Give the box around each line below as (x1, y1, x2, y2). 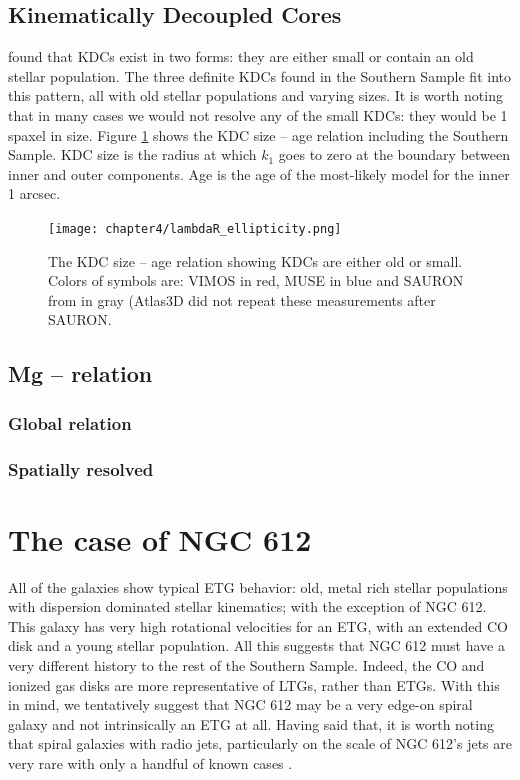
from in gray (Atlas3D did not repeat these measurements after (48, 289, 436, 310)
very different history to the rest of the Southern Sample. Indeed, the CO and (8, 654, 485, 675)
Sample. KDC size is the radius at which (8, 144, 257, 165)
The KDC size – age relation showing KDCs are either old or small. (48, 250, 463, 271)
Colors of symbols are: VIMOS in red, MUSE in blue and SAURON (48, 270, 464, 291)
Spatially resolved (8, 456, 154, 481)
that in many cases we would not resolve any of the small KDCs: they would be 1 (8, 104, 508, 125)
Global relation (8, 410, 132, 435)
